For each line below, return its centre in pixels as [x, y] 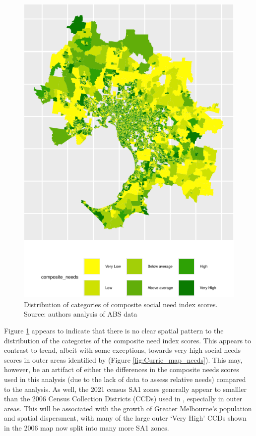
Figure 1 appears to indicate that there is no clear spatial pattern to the [114, 331]
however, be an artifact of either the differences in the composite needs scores [122, 369]
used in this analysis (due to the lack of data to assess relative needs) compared [125, 379]
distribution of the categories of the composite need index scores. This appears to [128, 340]
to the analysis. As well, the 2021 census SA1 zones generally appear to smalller [126, 389]
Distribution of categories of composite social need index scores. [121, 304]
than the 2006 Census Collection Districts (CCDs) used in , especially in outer [123, 399]
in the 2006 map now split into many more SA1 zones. [87, 428]
